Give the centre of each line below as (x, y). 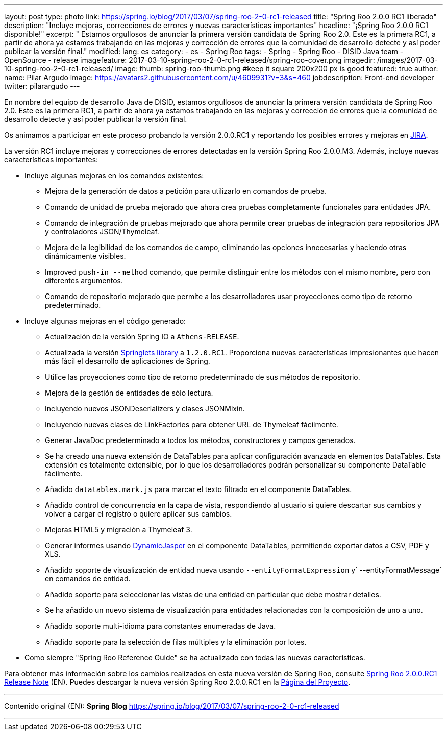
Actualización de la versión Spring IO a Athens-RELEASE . (142, 337)
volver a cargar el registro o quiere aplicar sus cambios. (139, 514)
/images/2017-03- (407, 60)
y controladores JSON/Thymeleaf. (102, 231)
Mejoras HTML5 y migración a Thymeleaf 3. (119, 530)
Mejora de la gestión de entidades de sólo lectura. (129, 393)
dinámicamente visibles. (85, 256)
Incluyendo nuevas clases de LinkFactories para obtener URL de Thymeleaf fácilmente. (192, 424)
